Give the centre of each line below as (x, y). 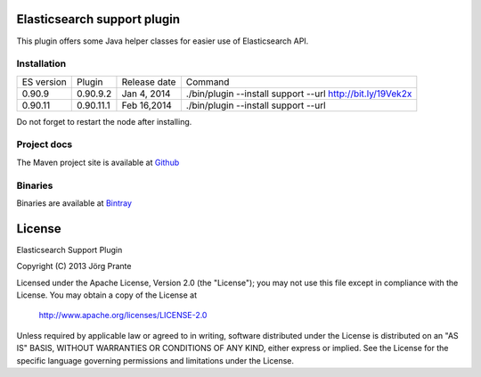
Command (208, 82)
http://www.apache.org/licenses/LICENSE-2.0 (123, 316)
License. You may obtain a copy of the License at (107, 295)
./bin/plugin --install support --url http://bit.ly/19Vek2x (299, 94)
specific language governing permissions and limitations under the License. (155, 360)
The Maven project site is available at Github (98, 162)
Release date (149, 82)
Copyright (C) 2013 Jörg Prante (74, 266)
